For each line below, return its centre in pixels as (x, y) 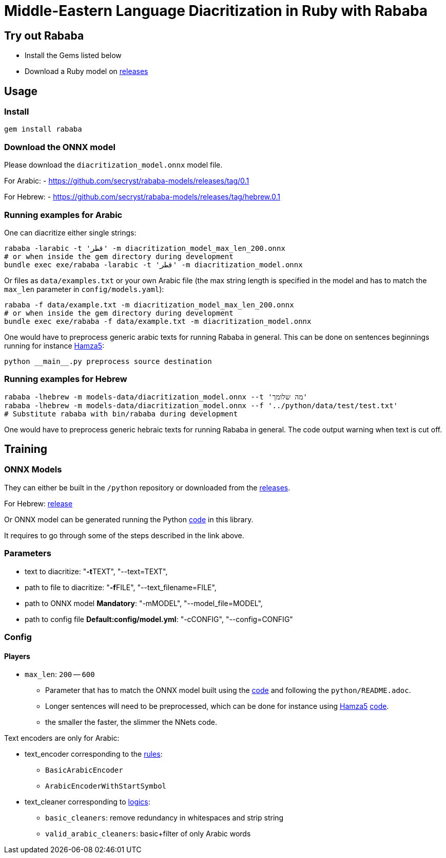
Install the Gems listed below (73, 56)
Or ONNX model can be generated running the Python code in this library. (129, 519)
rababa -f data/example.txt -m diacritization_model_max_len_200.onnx (149, 305)
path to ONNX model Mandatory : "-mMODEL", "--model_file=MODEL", (144, 603)
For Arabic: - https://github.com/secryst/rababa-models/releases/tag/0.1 (127, 181)
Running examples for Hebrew (66, 379)
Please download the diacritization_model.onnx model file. (113, 165)
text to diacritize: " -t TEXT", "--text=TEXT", (96, 571)
